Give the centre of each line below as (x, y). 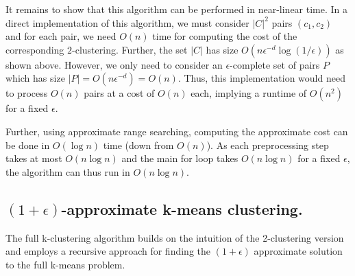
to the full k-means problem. (65, 264)
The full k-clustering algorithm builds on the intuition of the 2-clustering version (175, 237)
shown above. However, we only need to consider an (114, 64)
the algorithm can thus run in (68, 171)
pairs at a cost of (119, 93)
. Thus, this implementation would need (261, 78)
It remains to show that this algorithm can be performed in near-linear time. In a (177, 9)
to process (27, 93)
